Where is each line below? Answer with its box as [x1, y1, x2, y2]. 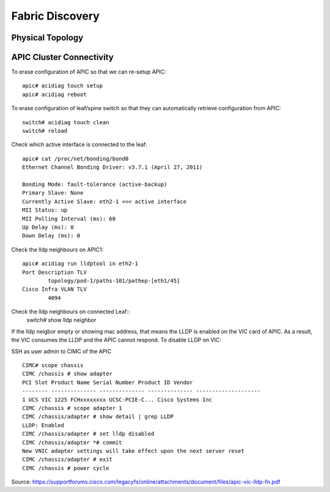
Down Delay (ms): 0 [22, 233, 81, 239]
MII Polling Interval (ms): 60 [22, 215, 116, 222]
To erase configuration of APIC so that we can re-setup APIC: [11, 68, 166, 76]
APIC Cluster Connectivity [11, 52, 114, 62]
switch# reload [22, 127, 68, 135]
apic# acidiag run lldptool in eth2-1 [22, 260, 139, 267]
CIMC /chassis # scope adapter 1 [22, 404, 122, 411]
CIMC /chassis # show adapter [22, 370, 113, 378]
